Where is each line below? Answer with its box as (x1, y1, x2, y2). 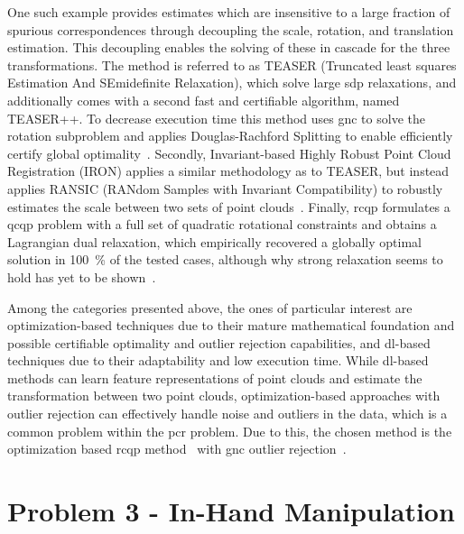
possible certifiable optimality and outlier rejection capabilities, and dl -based (7, 333, 431, 352)
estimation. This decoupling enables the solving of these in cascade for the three (7, 38, 450, 57)
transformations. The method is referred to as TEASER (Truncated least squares (7, 55, 457, 74)
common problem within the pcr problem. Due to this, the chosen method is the (7, 421, 452, 440)
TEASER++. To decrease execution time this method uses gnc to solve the (7, 108, 425, 127)
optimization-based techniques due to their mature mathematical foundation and (7, 316, 455, 335)
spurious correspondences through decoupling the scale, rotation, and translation (7, 20, 454, 39)
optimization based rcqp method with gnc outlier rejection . (7, 439, 347, 458)
